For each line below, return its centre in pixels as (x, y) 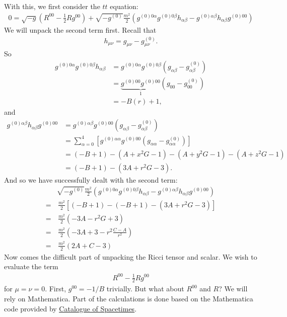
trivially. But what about (145, 289)
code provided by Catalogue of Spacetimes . (70, 308)
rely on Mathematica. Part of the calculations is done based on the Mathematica (129, 298)
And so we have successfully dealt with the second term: (91, 179)
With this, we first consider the (52, 6)
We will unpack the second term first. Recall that (80, 29)
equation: (124, 6)
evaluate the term (31, 266)
